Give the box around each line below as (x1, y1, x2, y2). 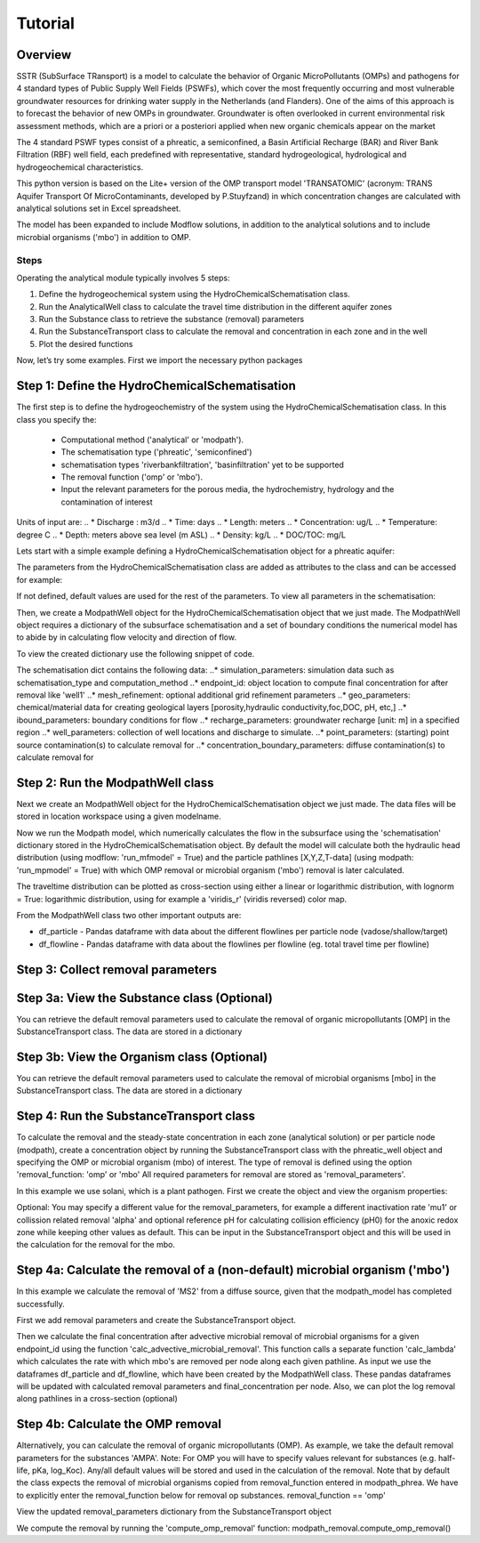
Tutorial (16, 13, 76, 33)
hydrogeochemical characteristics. (16, 161, 144, 173)
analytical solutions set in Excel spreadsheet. (16, 203, 181, 214)
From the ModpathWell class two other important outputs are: (16, 909, 242, 920)
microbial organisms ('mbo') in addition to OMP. (16, 231, 191, 242)
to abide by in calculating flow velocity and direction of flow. (16, 632, 237, 642)
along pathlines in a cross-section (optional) (16, 1394, 178, 1404)
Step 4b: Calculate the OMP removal (16, 1417, 222, 1432)
